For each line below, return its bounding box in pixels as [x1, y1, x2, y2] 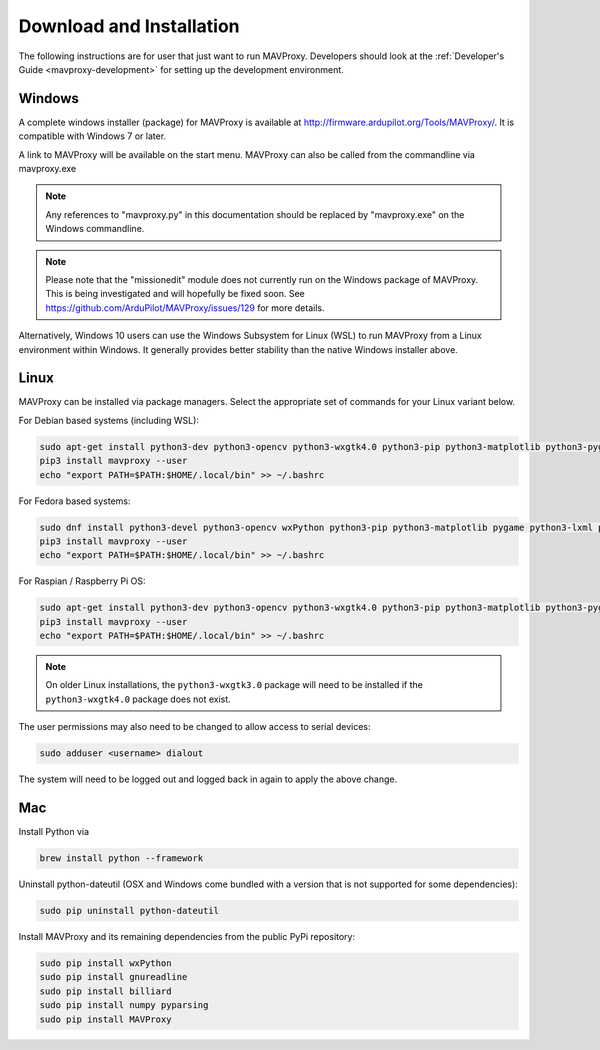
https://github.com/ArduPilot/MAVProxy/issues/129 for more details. [45, 301, 325, 314]
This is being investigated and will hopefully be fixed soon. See [45, 288, 305, 300]
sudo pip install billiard [39, 985, 172, 997]
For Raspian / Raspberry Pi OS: [18, 575, 146, 587]
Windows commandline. [45, 223, 145, 235]
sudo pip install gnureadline [39, 971, 188, 983]
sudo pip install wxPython [39, 958, 172, 969]
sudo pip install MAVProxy [39, 1013, 172, 1025]
